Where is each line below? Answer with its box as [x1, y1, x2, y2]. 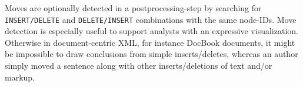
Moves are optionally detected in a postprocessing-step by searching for [5, 2, 262, 14]
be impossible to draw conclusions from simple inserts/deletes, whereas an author [5, 48, 298, 60]
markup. [5, 71, 35, 83]
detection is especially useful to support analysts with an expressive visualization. [5, 25, 298, 37]
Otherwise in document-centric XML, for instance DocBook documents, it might [5, 36, 295, 48]
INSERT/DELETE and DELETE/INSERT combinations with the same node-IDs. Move [5, 13, 297, 25]
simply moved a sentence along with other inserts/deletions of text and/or [5, 59, 272, 72]
